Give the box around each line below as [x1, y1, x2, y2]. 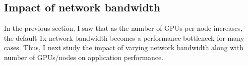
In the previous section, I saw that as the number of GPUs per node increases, [4, 23, 243, 33]
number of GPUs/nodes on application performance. [4, 52, 164, 62]
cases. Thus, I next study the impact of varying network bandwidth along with [4, 42, 244, 53]
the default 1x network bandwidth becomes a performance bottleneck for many [4, 32, 245, 43]
